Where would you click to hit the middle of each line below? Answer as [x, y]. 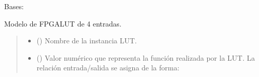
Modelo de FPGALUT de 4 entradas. [63, 23]
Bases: [14, 6]
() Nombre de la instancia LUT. [87, 41]
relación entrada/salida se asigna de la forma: [108, 68]
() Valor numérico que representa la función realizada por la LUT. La [146, 57]
